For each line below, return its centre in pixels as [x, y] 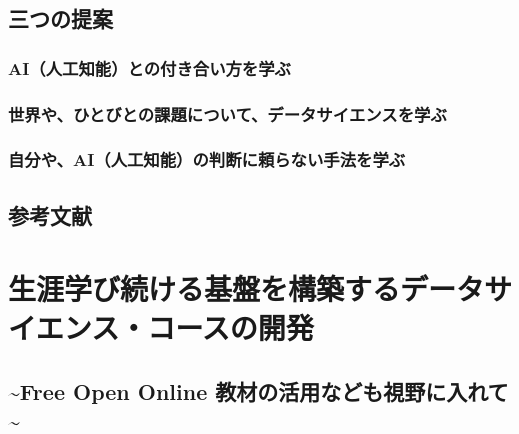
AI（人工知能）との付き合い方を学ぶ [149, 67]
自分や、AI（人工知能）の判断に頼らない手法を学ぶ [207, 159]
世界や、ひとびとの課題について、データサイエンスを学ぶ [227, 113]
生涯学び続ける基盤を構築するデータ [246, 288]
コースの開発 [230, 327]
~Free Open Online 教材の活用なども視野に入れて [258, 391]
